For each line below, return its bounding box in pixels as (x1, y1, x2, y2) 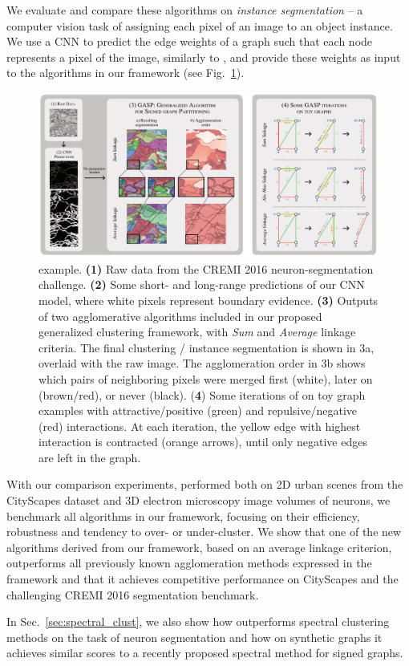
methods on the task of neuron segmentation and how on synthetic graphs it (6, 628, 383, 645)
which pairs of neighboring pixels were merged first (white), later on (38, 370, 373, 387)
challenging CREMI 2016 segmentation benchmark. (6, 586, 259, 603)
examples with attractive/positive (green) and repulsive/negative (38, 402, 358, 419)
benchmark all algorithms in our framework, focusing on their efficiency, (6, 507, 360, 524)
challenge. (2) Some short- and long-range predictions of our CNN (38, 276, 365, 293)
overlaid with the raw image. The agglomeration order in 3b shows (38, 355, 366, 372)
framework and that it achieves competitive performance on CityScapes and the (6, 571, 399, 587)
